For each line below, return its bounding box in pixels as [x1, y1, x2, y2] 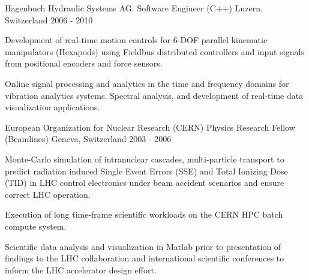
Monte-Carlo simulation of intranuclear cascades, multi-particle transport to [5, 152, 284, 165]
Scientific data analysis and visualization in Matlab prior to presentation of [5, 240, 281, 252]
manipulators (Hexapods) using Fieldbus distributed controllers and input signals [5, 45, 304, 58]
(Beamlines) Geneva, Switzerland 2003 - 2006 [5, 133, 172, 145]
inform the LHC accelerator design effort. [5, 263, 157, 276]
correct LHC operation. [5, 188, 91, 200]
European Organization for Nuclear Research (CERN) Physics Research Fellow [5, 121, 295, 133]
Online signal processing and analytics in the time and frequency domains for [5, 77, 289, 89]
